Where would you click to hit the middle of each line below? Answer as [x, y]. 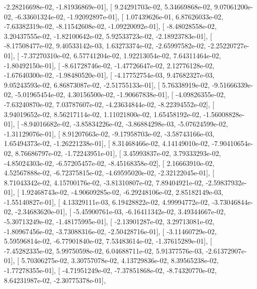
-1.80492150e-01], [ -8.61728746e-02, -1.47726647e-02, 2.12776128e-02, [109, 65]
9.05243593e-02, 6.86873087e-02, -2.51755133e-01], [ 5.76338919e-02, [107, 84]
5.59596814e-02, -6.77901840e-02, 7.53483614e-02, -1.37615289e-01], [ [108, 241]
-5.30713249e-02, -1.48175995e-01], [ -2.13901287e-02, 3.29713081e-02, [109, 221]
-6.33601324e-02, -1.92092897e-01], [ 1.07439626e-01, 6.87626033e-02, [119, 16]
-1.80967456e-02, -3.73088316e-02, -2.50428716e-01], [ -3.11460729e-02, [110, 231]
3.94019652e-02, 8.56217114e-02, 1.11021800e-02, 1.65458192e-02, [103, 114]
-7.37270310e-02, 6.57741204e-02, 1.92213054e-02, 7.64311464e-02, [121, 55]
